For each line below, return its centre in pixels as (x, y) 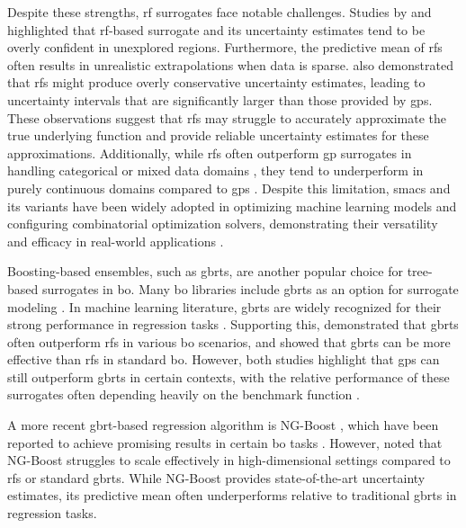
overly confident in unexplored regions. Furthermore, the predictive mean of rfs (225, 47)
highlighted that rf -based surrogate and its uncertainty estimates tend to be (216, 29)
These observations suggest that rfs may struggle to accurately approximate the (227, 117)
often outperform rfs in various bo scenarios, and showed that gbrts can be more (229, 341)
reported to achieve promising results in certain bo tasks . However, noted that (225, 442)
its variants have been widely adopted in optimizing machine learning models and (232, 206)
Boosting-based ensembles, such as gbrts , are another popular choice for (205, 271)
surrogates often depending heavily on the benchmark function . (184, 394)
